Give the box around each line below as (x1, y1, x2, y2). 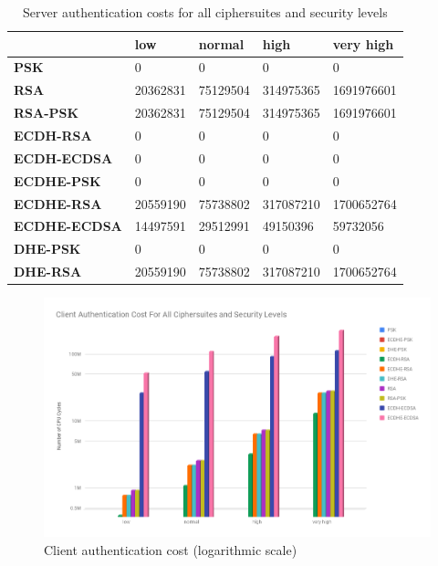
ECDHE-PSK (14, 171, 101, 190)
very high (332, 34, 394, 53)
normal (198, 34, 245, 53)
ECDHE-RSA (14, 194, 102, 213)
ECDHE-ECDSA (14, 216, 122, 236)
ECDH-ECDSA (14, 148, 113, 167)
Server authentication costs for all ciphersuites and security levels (23, 3, 388, 21)
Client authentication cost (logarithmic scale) (44, 540, 297, 559)
